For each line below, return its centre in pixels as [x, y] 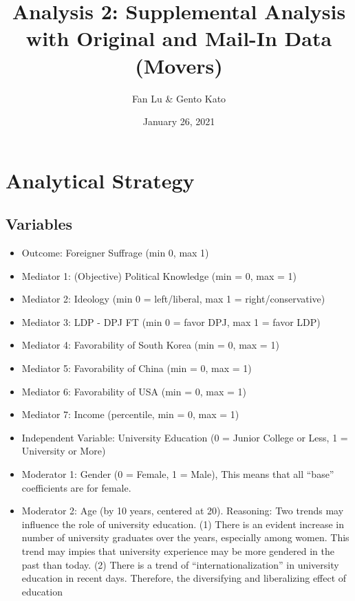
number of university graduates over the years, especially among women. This [185, 537]
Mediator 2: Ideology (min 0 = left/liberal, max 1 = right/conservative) [173, 299]
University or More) [64, 451]
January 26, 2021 [179, 121]
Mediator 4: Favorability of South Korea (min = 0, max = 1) [150, 345]
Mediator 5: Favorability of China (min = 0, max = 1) [137, 368]
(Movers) [179, 65]
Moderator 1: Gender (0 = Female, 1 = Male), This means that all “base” [178, 474]
